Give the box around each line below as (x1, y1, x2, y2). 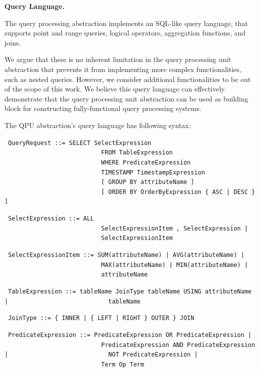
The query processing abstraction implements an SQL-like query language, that (4, 17, 248, 28)
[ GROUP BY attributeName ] (101, 178, 194, 186)
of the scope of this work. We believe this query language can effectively (4, 83, 225, 94)
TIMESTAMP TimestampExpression (101, 168, 205, 176)
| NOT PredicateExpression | (4, 351, 198, 358)
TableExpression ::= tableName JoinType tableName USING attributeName (8, 288, 251, 295)
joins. (4, 37, 21, 47)
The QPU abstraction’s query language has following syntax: (4, 119, 191, 130)
